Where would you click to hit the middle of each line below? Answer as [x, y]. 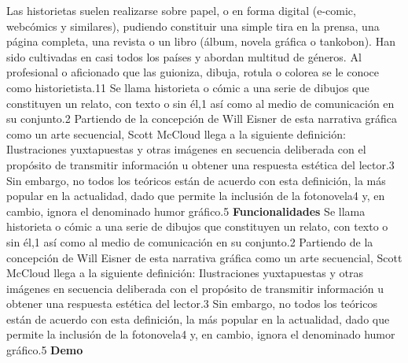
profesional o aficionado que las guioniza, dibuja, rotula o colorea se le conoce [193, 72]
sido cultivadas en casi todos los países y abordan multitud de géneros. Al [184, 56]
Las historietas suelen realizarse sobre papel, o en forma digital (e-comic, [181, 10]
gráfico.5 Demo [45, 350]
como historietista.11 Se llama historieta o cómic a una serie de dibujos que [188, 87]
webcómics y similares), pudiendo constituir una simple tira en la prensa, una [193, 26]
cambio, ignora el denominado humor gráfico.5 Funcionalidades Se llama [186, 211]
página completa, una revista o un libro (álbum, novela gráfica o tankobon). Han [201, 41]
